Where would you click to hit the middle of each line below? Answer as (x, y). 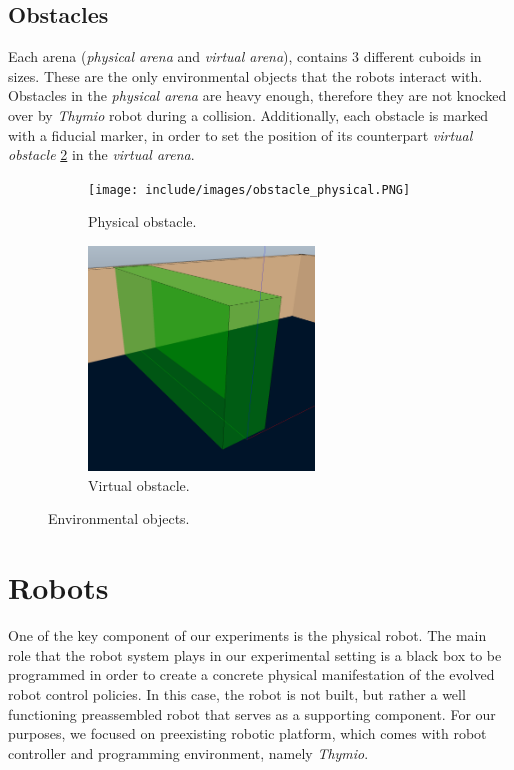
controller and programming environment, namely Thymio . (188, 752)
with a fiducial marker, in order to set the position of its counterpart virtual (240, 134)
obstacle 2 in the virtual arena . (101, 154)
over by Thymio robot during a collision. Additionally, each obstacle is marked (248, 114)
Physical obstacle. (142, 221)
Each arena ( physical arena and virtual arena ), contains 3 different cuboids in (245, 56)
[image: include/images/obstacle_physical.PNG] (249, 189)
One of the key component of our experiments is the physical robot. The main (247, 635)
